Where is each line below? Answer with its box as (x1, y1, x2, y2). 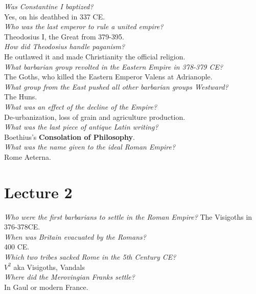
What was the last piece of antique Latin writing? (4, 121, 158, 132)
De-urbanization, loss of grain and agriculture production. (4, 111, 185, 122)
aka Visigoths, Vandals (13, 261, 85, 272)
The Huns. (4, 91, 37, 102)
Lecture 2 (4, 181, 73, 202)
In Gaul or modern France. (4, 281, 88, 292)
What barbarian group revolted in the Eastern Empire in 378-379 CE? (4, 61, 223, 72)
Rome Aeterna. (4, 151, 51, 162)
